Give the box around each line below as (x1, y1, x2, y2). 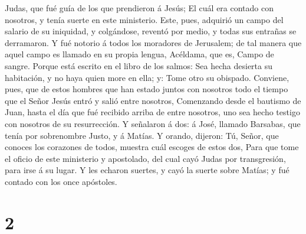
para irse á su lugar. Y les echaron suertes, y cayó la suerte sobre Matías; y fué (5, 164, 289, 176)
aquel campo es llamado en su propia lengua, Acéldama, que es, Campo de (5, 48, 274, 60)
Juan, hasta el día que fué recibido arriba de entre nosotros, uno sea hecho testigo (5, 106, 300, 118)
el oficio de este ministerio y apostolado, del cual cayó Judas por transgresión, (5, 152, 286, 164)
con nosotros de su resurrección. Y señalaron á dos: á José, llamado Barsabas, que (5, 117, 301, 129)
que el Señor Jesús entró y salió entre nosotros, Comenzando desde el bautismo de (5, 94, 301, 106)
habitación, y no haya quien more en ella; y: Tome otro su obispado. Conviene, (5, 71, 289, 83)
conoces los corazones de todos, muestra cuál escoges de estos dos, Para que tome (5, 141, 299, 153)
